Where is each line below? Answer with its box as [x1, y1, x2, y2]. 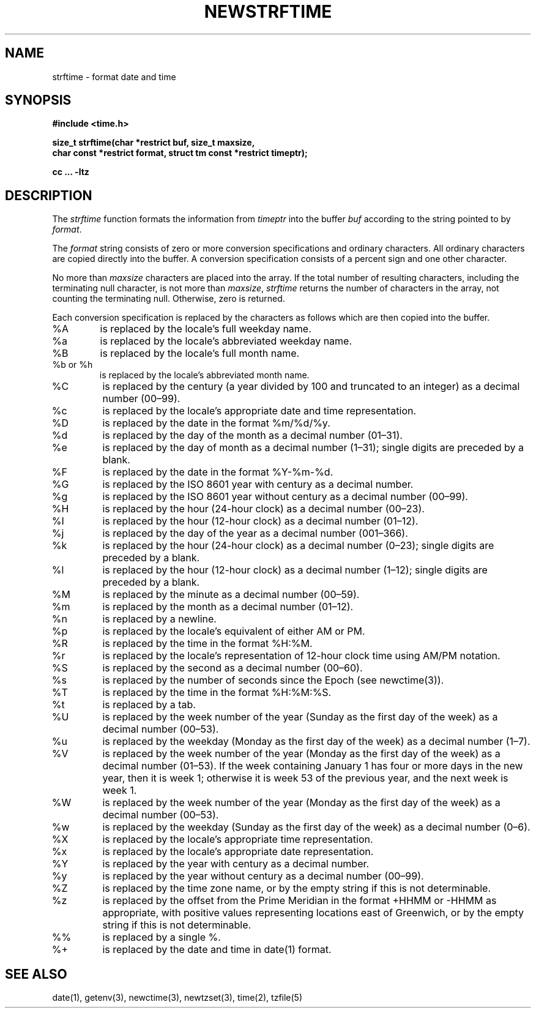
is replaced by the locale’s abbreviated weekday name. [100, 335, 352, 348]
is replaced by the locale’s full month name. [100, 347, 300, 360]
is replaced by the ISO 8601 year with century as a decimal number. [102, 478, 414, 491]
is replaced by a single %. [102, 931, 221, 944]
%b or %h [52, 359, 93, 370]
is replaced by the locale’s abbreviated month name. [99, 370, 310, 381]
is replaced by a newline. [102, 613, 217, 626]
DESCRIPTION [5, 187, 92, 203]
